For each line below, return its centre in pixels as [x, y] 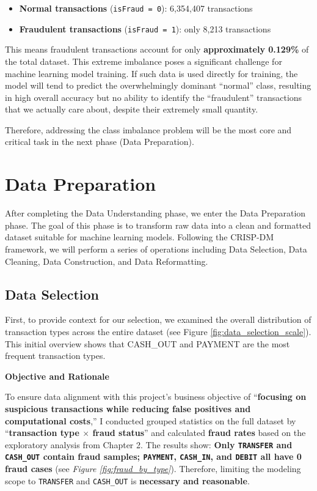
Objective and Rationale [57, 376]
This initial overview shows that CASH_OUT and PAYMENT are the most [148, 343]
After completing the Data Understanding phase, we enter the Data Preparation [155, 213]
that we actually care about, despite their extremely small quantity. [132, 109]
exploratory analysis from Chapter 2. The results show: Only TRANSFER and [149, 444]
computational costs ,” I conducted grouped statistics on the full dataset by [151, 420]
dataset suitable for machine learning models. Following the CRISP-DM [140, 237]
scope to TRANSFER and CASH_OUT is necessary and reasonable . [127, 480]
